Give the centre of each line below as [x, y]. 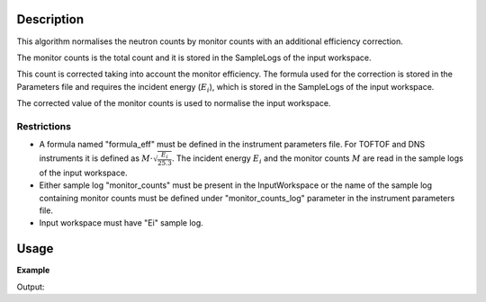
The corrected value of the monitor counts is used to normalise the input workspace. [174, 103]
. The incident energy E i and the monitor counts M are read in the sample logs [317, 159]
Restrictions [44, 126]
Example [33, 271]
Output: [31, 287]
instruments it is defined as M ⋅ [96, 158]
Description [50, 19]
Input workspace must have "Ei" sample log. [121, 223]
